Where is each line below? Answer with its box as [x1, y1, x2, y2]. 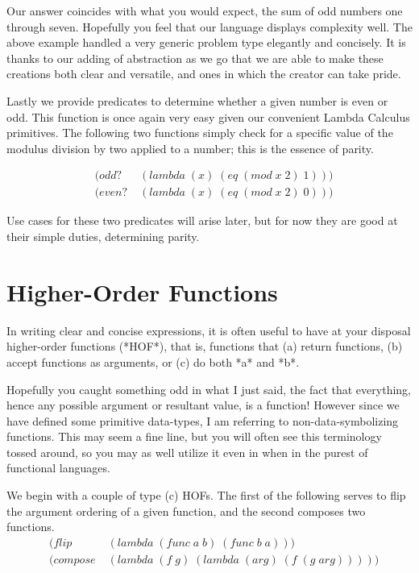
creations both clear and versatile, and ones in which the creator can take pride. [6, 65, 401, 82]
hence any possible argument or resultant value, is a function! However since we [6, 397, 400, 413]
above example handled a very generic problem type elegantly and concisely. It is [6, 34, 406, 51]
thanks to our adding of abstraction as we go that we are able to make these [6, 49, 384, 66]
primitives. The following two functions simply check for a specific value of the [6, 124, 393, 141]
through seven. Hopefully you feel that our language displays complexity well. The [6, 18, 413, 35]
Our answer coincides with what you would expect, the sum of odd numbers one [6, 2, 403, 19]
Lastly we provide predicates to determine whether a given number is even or [6, 92, 388, 109]
